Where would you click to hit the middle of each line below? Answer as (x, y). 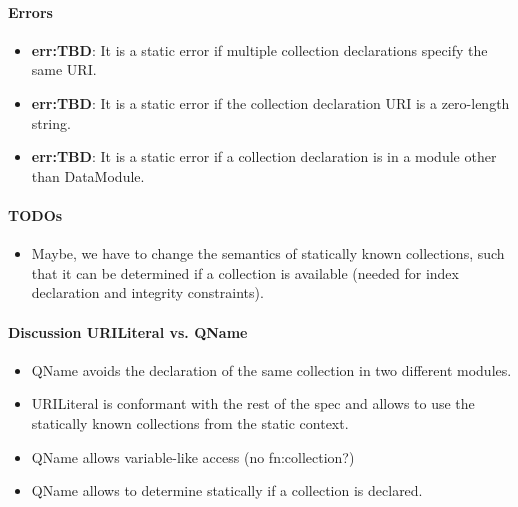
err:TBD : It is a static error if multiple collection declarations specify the (259, 49)
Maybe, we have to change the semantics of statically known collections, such (268, 253)
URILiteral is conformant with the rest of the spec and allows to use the (253, 403)
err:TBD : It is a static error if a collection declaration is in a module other (264, 156)
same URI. (64, 69)
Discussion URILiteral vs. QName (128, 331)
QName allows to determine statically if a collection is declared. (227, 490)
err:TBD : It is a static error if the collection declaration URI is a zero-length (270, 102)
